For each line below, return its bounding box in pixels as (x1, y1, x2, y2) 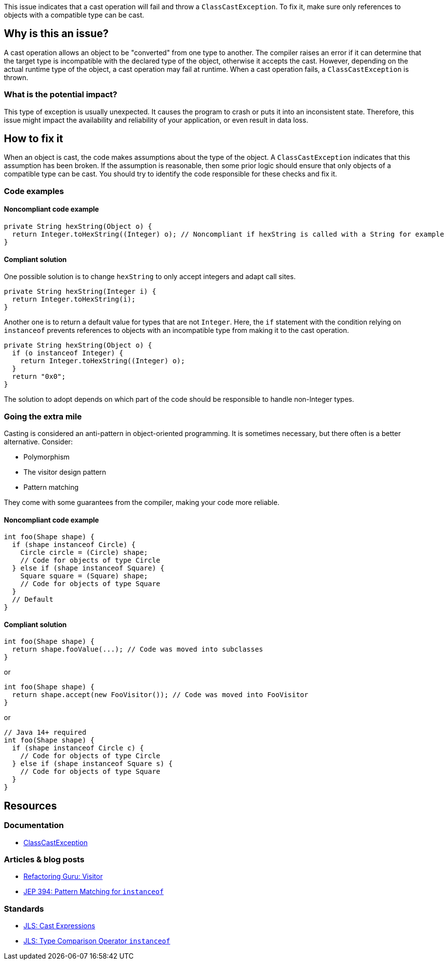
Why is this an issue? (4, 27, 109, 40)
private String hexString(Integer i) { (4, 287, 156, 296)
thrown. (4, 73, 28, 82)
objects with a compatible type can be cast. (4, 11, 144, 19)
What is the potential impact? (4, 89, 118, 100)
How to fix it (4, 132, 63, 145)
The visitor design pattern (23, 468, 106, 476)
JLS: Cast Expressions (23, 921, 95, 930)
